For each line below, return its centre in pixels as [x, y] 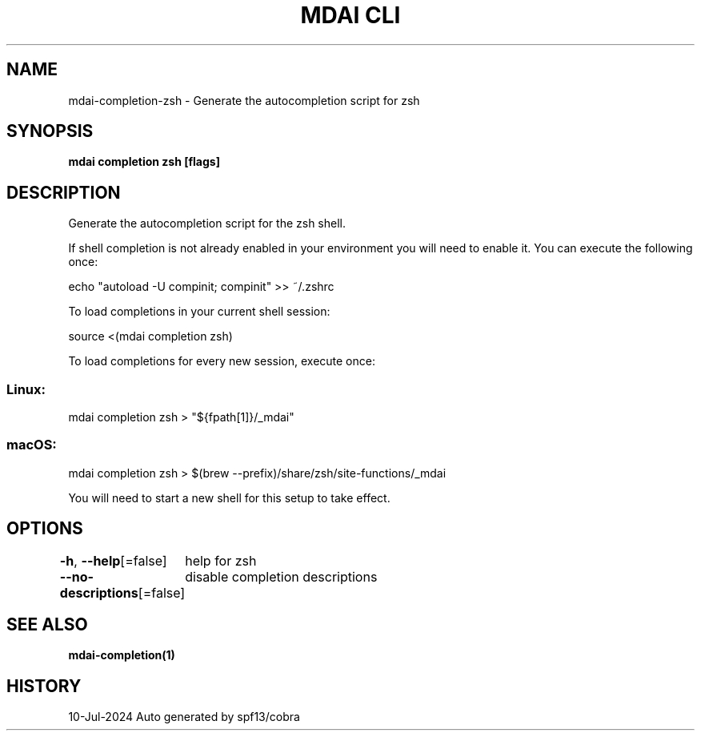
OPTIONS [45, 529]
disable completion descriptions [281, 576]
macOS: [32, 445]
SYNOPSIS [50, 131]
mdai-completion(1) [122, 655]
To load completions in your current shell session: [199, 312]
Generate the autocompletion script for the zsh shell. [207, 224]
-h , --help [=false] [113, 560]
